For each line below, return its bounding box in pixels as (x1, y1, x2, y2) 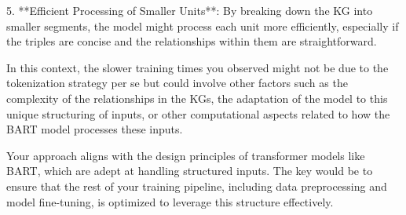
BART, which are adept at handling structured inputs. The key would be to (6, 162, 373, 179)
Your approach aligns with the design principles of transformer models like (6, 147, 365, 163)
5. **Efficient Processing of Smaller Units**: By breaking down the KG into (6, 2, 373, 18)
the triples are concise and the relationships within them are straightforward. (6, 33, 377, 49)
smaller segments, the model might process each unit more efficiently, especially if (6, 17, 399, 34)
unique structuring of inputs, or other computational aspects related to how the (6, 105, 390, 122)
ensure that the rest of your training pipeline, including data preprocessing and (6, 177, 387, 194)
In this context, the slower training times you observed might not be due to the (6, 59, 389, 75)
